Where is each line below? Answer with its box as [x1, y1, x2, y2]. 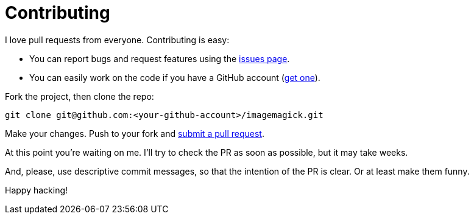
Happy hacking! [5, 184, 68, 195]
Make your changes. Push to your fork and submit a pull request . [5, 128, 264, 139]
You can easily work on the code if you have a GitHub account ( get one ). [29, 72, 320, 83]
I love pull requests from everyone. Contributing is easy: [5, 34, 230, 45]
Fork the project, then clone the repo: [5, 91, 154, 102]
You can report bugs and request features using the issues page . [29, 53, 290, 64]
